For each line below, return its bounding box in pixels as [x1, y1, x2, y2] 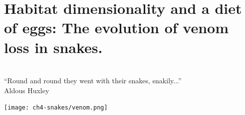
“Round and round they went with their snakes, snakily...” [4, 75, 182, 86]
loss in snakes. [4, 37, 103, 57]
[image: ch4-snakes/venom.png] [4, 104, 108, 112]
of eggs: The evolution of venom [4, 17, 229, 38]
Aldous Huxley [4, 85, 49, 95]
